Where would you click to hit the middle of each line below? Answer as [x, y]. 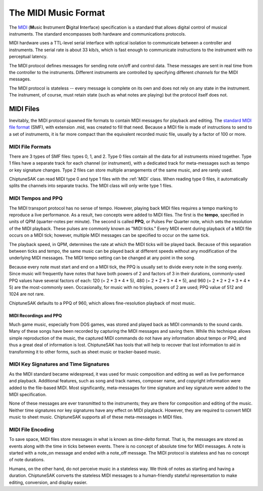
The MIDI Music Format [57, 13]
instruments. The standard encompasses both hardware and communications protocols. [97, 34]
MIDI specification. [28, 394]
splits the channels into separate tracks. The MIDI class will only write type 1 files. [91, 186]
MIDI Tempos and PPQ [36, 198]
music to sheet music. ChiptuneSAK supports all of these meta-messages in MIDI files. [96, 417]
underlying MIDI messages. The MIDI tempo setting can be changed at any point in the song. [102, 258]
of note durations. [27, 460]
